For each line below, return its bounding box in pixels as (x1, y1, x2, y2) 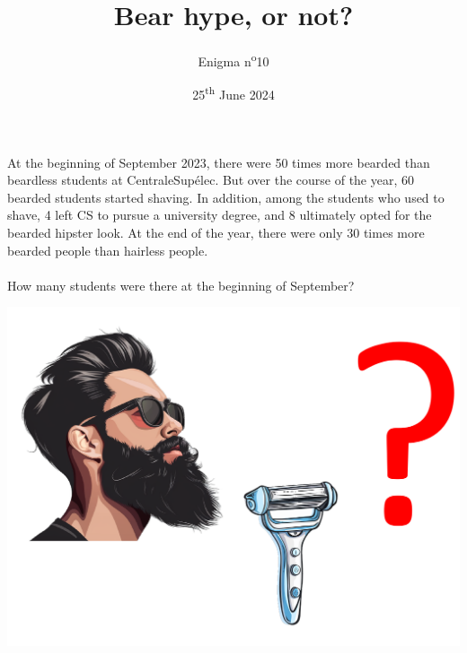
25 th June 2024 (192, 83, 275, 104)
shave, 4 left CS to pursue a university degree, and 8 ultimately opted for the (7, 205, 432, 224)
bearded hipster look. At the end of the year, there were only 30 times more (7, 223, 425, 241)
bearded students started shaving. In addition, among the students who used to (7, 187, 445, 206)
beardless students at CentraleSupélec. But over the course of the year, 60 (7, 170, 415, 189)
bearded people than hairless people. (7, 240, 208, 259)
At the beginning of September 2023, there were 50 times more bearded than (7, 152, 430, 171)
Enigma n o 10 (198, 49, 269, 70)
